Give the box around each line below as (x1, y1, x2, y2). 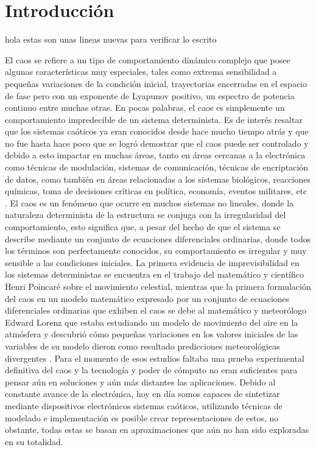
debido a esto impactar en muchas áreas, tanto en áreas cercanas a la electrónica (5, 149, 306, 161)
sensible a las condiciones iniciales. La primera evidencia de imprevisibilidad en (5, 256, 300, 269)
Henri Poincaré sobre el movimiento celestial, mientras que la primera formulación (5, 280, 311, 292)
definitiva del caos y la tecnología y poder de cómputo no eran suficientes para (5, 364, 298, 376)
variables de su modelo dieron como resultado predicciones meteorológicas (5, 339, 280, 352)
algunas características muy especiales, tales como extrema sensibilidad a (5, 65, 277, 78)
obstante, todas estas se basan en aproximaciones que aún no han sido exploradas (5, 423, 309, 436)
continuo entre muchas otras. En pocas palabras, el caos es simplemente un (5, 101, 285, 114)
